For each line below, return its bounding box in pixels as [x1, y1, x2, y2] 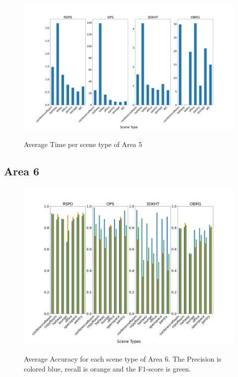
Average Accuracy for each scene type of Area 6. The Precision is [24, 354, 222, 364]
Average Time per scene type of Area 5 [24, 139, 142, 149]
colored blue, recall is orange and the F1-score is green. [24, 363, 191, 374]
